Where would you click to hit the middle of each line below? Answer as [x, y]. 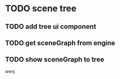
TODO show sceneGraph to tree [55, 60]
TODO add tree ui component [51, 27]
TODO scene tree [41, 9]
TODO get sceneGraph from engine [60, 43]
